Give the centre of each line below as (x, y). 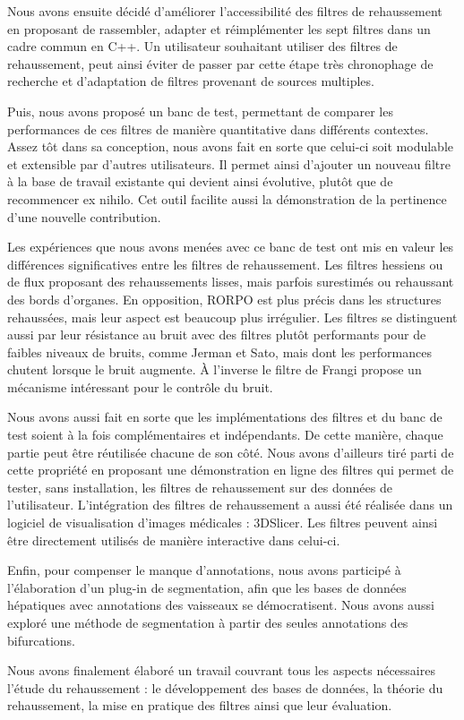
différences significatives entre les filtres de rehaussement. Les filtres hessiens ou (225, 264)
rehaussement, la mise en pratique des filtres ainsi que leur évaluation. (200, 705)
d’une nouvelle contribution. (84, 216)
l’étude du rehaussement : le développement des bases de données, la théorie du (225, 687)
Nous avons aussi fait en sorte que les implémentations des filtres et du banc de (225, 417)
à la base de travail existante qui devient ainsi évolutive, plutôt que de (200, 181)
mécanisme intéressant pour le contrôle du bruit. (140, 386)
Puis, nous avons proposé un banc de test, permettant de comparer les (200, 111)
